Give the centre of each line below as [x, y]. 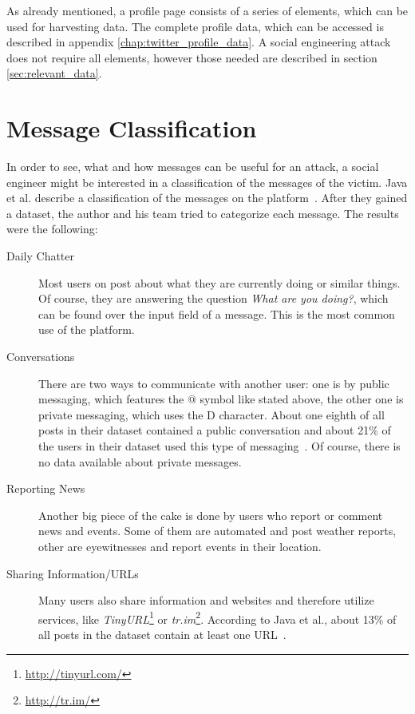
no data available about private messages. [140, 461]
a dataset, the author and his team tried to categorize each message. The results [203, 213]
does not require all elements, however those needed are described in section [192, 57]
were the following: [52, 229]
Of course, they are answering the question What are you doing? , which [213, 298]
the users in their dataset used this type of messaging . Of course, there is [219, 446]
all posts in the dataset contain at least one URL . [162, 634]
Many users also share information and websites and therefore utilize [206, 600]
